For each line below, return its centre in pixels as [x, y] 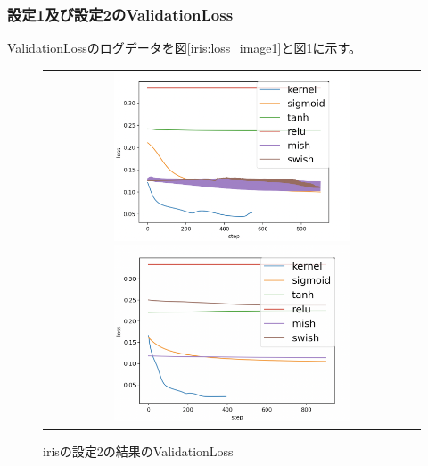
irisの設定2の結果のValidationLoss [138, 450]
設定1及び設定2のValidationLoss [120, 14]
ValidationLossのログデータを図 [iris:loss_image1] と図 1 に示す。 [185, 48]
